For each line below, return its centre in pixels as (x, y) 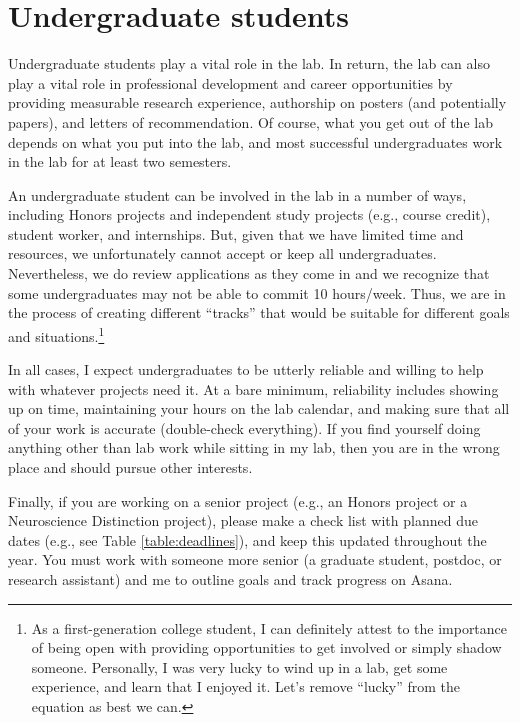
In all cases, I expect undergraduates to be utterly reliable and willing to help (246, 369)
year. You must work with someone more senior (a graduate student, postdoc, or (255, 559)
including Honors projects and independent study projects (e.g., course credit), (249, 214)
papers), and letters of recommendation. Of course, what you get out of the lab (250, 121)
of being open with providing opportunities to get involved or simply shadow (266, 647)
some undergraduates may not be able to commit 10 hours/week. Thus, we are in (257, 292)
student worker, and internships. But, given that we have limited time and (236, 233)
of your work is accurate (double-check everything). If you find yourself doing (244, 427)
